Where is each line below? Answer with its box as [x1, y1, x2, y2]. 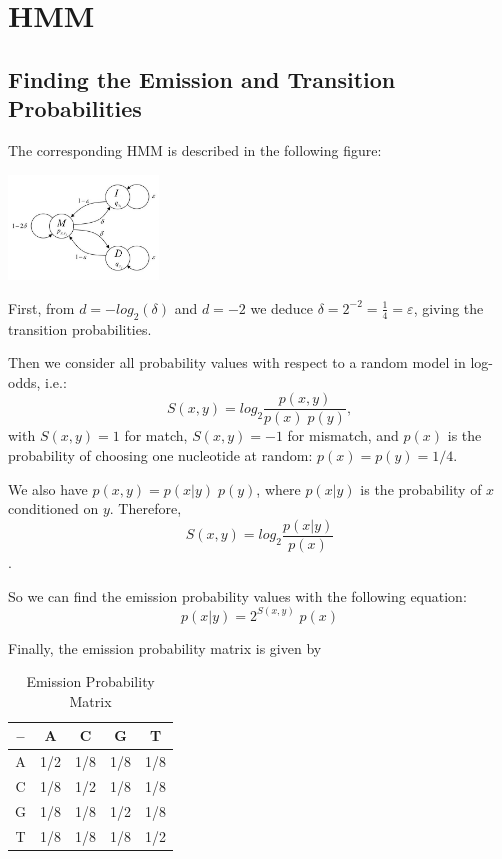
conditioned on [8, 498, 99, 519]
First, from [8, 297, 75, 318]
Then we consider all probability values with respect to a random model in [8, 352, 466, 373]
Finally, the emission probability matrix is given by [8, 637, 322, 658]
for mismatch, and [287, 425, 399, 446]
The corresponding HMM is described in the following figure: [8, 139, 382, 160]
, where [256, 478, 301, 499]
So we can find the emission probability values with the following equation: [8, 585, 467, 606]
